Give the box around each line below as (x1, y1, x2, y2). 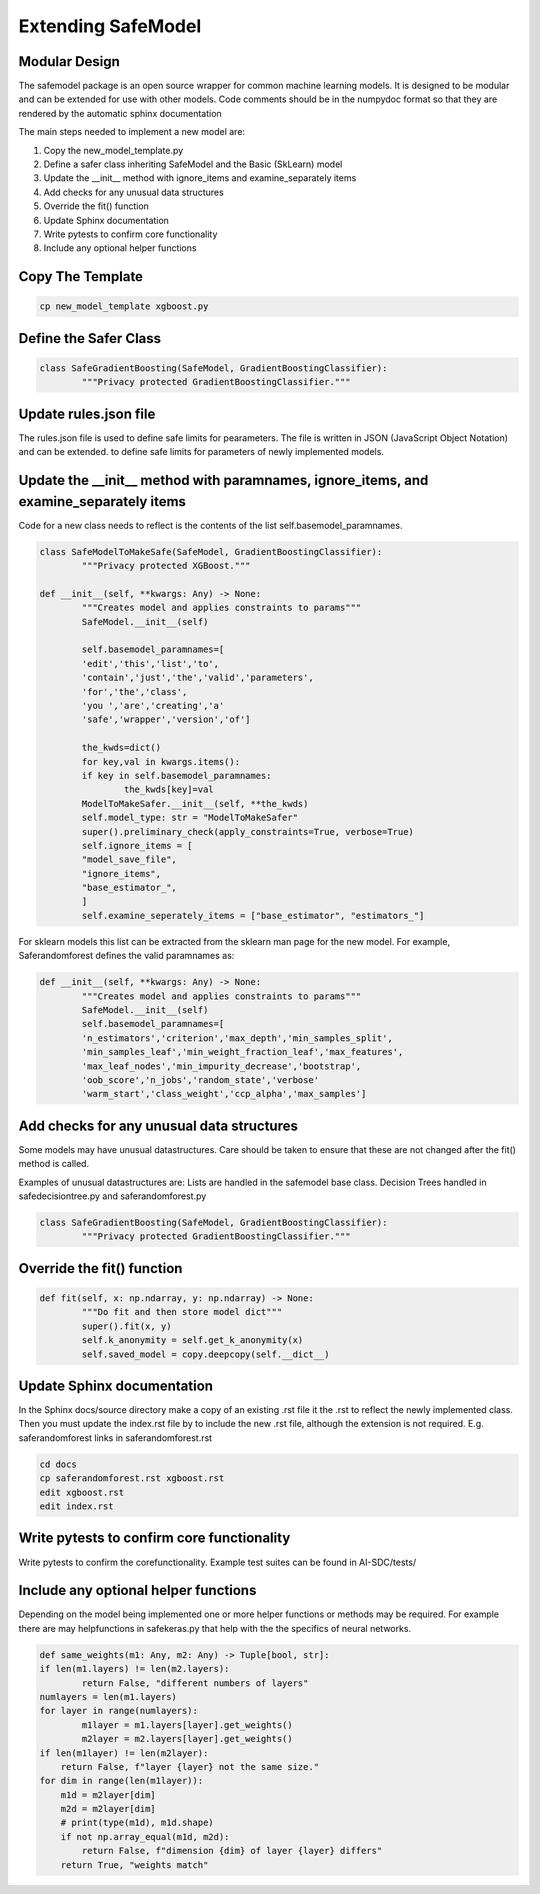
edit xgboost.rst (39, 1486, 125, 1498)
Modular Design (18, 53, 120, 70)
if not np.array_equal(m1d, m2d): (60, 1831, 230, 1842)
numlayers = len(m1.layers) (39, 1691, 177, 1702)
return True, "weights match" (60, 1859, 209, 1870)
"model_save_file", (81, 854, 177, 865)
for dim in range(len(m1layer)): (39, 1775, 204, 1787)
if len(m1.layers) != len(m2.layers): (39, 1663, 230, 1675)
